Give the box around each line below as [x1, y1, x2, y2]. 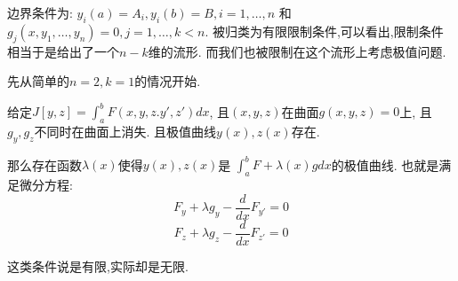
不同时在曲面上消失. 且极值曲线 [34, 122, 217, 141]
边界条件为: [7, 4, 73, 21]
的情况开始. [134, 72, 201, 90]
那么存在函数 [7, 155, 82, 174]
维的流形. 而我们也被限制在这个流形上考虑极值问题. [148, 42, 446, 60]
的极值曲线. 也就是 [331, 155, 439, 174]
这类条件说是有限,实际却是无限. [7, 256, 189, 275]
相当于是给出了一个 [7, 42, 119, 60]
